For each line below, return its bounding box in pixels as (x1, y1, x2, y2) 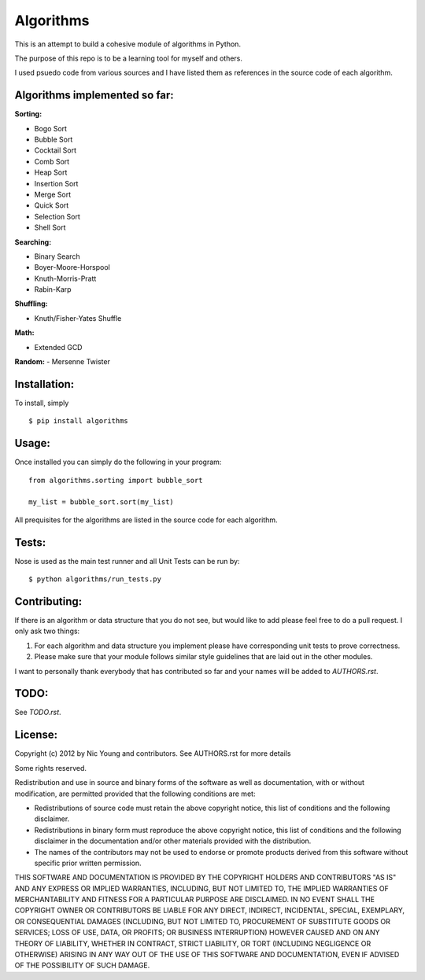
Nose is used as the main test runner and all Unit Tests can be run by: (14, 556, 240, 566)
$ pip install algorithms (28, 417, 129, 426)
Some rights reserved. (14, 763, 87, 772)
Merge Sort (34, 190, 71, 199)
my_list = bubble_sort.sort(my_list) (28, 498, 175, 507)
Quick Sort (34, 201, 69, 210)
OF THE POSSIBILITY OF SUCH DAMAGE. (14, 960, 150, 971)
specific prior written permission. (34, 858, 142, 868)
